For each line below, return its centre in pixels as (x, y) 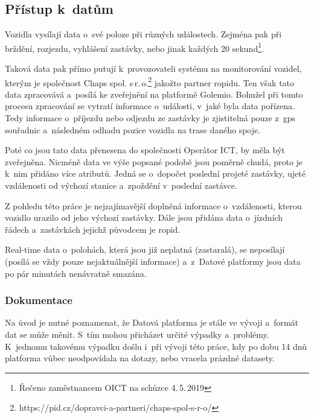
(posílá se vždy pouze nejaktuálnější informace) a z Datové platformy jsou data (153, 261)
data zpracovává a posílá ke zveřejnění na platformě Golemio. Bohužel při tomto (154, 94)
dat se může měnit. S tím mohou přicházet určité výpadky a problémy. (137, 334)
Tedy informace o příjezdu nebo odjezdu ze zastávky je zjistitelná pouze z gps (150, 118)
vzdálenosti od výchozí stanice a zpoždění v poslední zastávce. (121, 185)
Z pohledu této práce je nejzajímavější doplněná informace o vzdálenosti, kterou (153, 205)
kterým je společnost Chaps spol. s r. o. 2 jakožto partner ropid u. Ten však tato (150, 81)
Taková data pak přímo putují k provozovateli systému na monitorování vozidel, (153, 68)
